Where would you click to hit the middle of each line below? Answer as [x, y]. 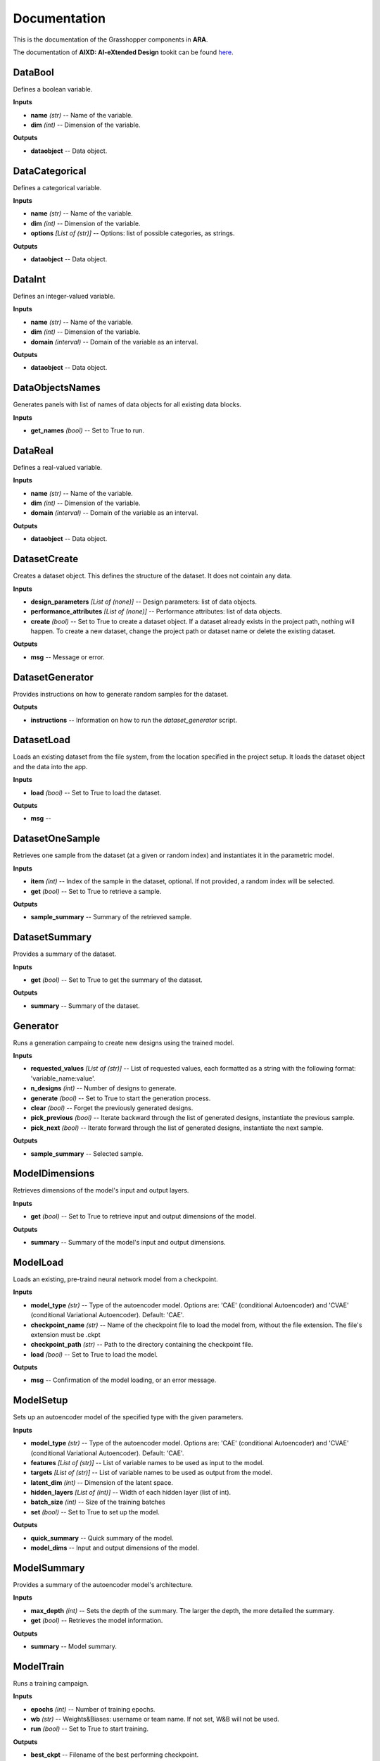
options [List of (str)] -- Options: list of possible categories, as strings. [133, 233]
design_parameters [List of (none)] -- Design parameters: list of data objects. [144, 602]
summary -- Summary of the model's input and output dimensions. [128, 1243]
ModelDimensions [54, 1174]
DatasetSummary [52, 937]
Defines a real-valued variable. [57, 467]
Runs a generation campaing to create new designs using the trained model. [124, 1043]
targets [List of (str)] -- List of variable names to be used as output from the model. [152, 1473]
